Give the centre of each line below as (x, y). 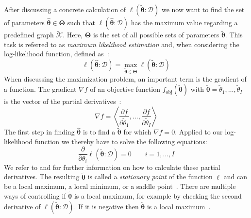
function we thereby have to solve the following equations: (121, 141)
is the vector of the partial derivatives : (63, 101)
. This (234, 35)
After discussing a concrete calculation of (65, 9)
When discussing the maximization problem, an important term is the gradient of (125, 78)
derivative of (22, 206)
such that (81, 22)
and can (235, 176)
